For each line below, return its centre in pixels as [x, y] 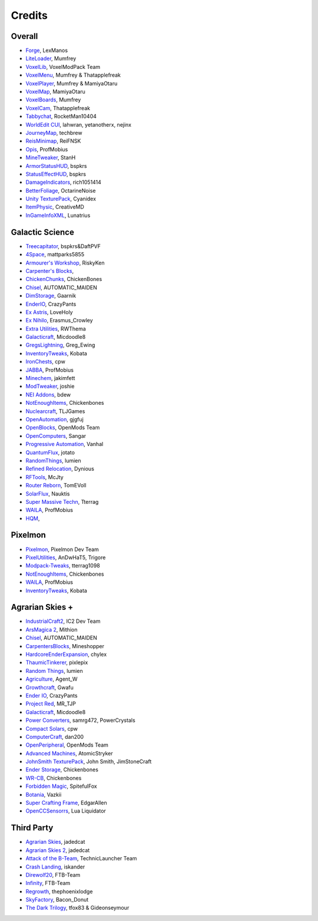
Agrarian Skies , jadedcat [55, 842]
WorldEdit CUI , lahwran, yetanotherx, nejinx [79, 124]
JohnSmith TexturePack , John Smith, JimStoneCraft [89, 762]
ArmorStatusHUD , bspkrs [56, 166]
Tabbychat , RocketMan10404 [61, 116]
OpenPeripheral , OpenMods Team [67, 745]
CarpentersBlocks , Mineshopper [65, 646]
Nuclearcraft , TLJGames [55, 411]
